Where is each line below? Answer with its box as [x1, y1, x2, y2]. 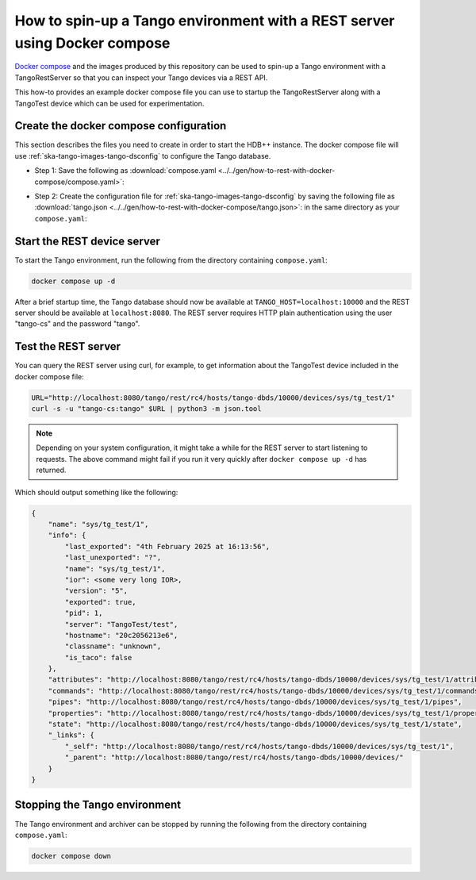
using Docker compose [14, 34, 171, 52]
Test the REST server [14, 340, 121, 353]
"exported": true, [64, 598, 136, 606]
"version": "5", [64, 586, 129, 595]
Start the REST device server [14, 234, 160, 248]
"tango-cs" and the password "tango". [14, 319, 140, 329]
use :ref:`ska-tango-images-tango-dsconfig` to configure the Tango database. [14, 151, 271, 160]
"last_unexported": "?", [64, 553, 162, 563]
